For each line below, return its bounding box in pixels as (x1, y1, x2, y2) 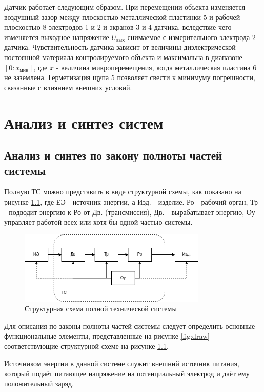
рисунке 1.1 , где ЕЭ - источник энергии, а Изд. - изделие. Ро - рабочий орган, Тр (4, 196, 258, 207)
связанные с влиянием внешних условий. (4, 82, 132, 92)
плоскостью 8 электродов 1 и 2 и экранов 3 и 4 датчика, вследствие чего (4, 22, 232, 32)
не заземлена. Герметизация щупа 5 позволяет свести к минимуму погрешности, (4, 72, 255, 83)
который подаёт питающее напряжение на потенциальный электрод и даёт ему (4, 368, 250, 379)
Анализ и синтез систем (4, 112, 164, 133)
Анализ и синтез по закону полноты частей (4, 147, 222, 163)
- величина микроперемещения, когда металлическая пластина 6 (56, 62, 257, 72)
